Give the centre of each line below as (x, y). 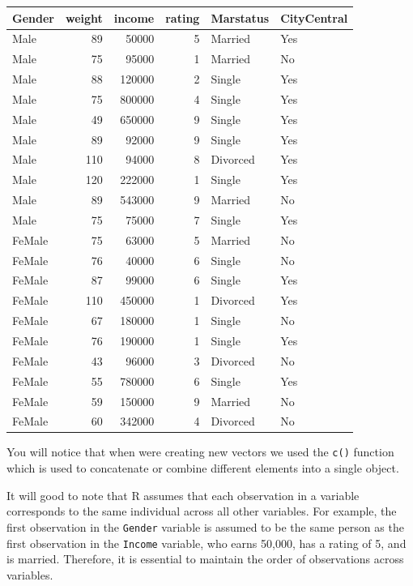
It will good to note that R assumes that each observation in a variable (183, 495)
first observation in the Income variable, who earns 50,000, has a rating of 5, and (206, 543)
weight (84, 17)
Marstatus (240, 17)
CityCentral (314, 17)
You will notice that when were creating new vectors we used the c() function (200, 452)
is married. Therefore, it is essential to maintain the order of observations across (205, 559)
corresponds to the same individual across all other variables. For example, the (202, 511)
